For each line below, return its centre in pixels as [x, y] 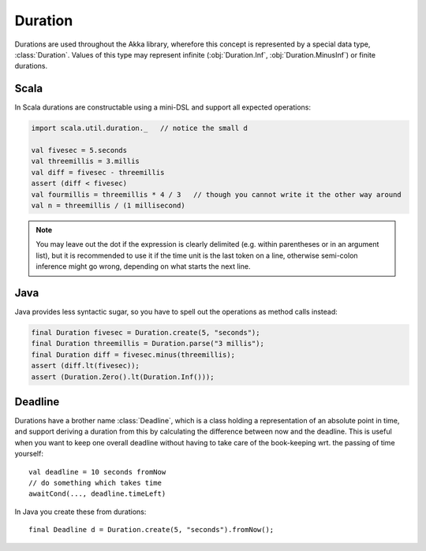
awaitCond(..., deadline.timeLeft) [97, 494]
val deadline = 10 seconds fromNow [97, 472]
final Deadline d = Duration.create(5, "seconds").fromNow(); [151, 530]
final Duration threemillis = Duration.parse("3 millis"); [148, 344]
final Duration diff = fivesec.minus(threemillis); [133, 354]
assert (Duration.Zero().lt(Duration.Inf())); [123, 377]
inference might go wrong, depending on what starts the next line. [143, 266]
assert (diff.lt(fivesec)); [85, 366]
